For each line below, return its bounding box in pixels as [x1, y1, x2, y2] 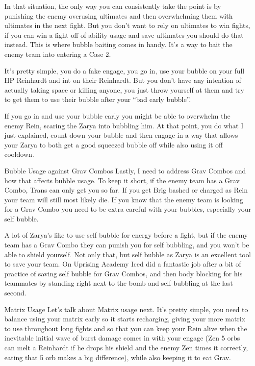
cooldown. [4, 149, 34, 159]
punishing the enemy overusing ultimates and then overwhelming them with [4, 10, 233, 21]
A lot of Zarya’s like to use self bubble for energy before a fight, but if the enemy [4, 230, 248, 240]
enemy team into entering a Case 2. [4, 49, 111, 59]
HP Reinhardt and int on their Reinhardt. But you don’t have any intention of [4, 75, 241, 85]
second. [4, 288, 26, 298]
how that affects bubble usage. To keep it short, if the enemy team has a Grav [4, 175, 240, 185]
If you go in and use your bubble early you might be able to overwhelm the [4, 110, 230, 121]
